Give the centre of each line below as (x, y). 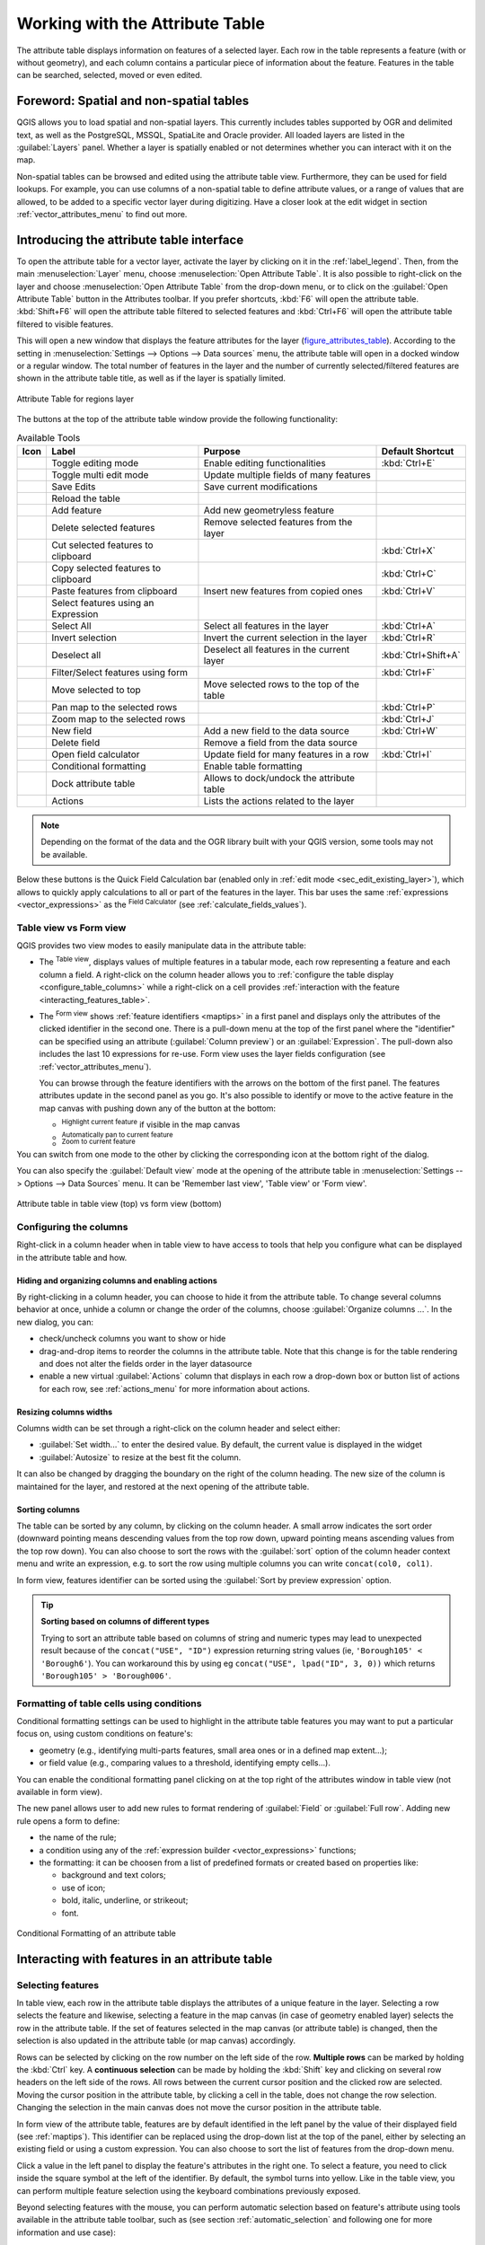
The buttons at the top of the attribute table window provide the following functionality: (177, 419)
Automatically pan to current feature (118, 1135)
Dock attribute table (93, 783)
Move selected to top (96, 690)
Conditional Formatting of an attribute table (97, 1933)
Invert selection (84, 638)
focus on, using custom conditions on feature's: (105, 1734)
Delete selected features (103, 527)
